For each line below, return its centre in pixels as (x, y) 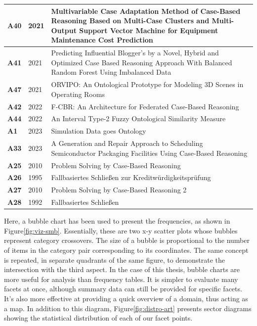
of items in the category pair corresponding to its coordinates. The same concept (126, 250)
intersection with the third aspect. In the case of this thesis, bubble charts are (122, 269)
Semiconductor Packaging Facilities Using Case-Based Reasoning (149, 153)
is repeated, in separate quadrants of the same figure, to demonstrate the (115, 259)
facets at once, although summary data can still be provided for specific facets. (123, 289)
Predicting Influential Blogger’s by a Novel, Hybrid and (135, 53)
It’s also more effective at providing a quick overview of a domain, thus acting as (126, 298)
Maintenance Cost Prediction (102, 40)
